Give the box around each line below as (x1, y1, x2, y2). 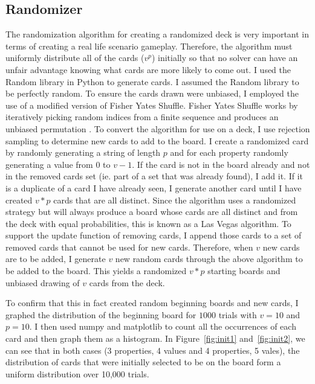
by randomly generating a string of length (5, 146, 161, 159)
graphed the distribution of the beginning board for (5, 308, 196, 321)
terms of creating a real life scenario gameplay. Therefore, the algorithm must (5, 39, 293, 52)
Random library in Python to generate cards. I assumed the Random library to (5, 75, 299, 88)
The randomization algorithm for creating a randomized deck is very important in (5, 28, 310, 40)
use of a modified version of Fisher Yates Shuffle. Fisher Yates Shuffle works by (5, 98, 298, 111)
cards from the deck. (89, 276, 165, 289)
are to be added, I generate (5, 252, 106, 265)
